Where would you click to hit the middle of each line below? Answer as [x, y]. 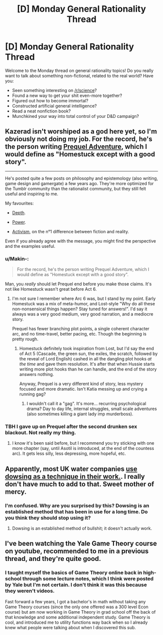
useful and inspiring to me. [32, 194]
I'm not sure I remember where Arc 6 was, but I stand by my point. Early [84, 299]
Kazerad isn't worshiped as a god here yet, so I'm [81, 132]
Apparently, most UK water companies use [71, 469]
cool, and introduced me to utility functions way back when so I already [76, 622]
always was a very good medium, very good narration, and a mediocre [83, 314]
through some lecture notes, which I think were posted [88, 579]
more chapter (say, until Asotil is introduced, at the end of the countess [83, 448]
